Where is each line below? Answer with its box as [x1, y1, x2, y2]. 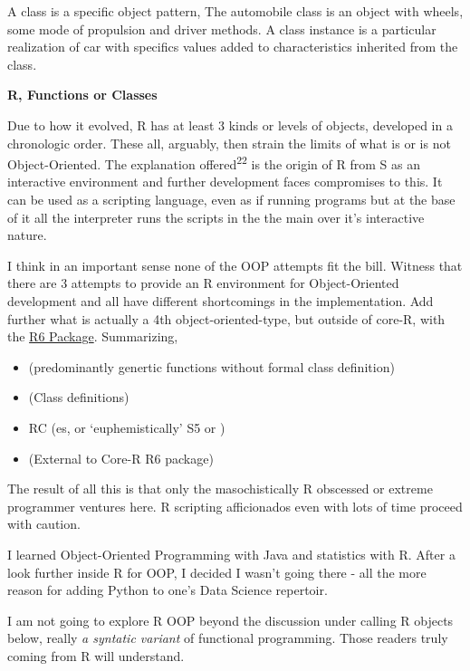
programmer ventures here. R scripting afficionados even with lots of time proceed [7, 496, 463, 515]
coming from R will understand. [7, 646, 185, 665]
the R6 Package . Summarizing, [7, 327, 178, 346]
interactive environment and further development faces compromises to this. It [7, 172, 443, 191]
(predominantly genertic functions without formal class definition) [28, 357, 395, 376]
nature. [7, 225, 47, 244]
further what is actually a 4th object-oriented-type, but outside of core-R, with [7, 309, 446, 328]
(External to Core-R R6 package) [28, 448, 214, 467]
